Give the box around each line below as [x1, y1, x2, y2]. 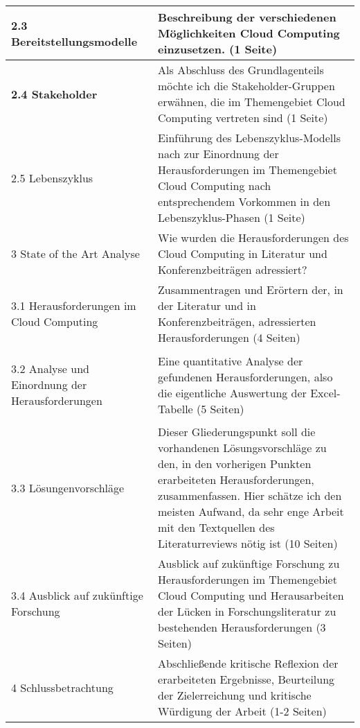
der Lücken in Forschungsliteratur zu [158, 603, 336, 619]
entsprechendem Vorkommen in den [158, 193, 331, 209]
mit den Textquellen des [158, 519, 275, 535]
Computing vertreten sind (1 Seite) [158, 110, 328, 125]
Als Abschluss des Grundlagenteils [158, 62, 324, 78]
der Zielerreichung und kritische [158, 687, 312, 703]
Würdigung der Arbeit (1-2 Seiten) [158, 703, 327, 719]
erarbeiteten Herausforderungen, [158, 471, 314, 487]
